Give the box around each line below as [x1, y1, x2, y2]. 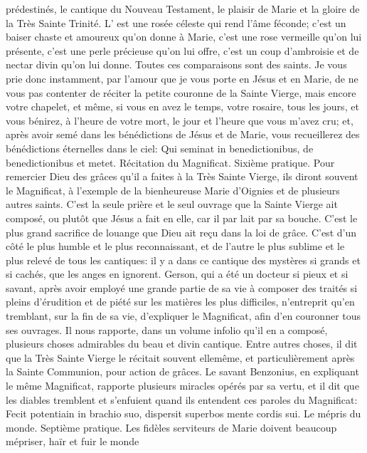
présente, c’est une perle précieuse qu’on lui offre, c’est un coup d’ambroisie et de [6, 43, 359, 58]
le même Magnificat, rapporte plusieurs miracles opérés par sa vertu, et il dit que [6, 378, 359, 393]
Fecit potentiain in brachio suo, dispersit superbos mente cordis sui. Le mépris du [6, 406, 361, 421]
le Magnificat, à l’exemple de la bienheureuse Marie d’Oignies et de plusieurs [6, 182, 340, 197]
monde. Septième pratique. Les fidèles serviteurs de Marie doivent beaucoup [6, 420, 337, 434]
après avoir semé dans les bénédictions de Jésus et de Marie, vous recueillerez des [6, 127, 360, 142]
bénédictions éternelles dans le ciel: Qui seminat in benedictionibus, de [6, 140, 314, 155]
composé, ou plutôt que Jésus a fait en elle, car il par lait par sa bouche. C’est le [6, 210, 358, 225]
